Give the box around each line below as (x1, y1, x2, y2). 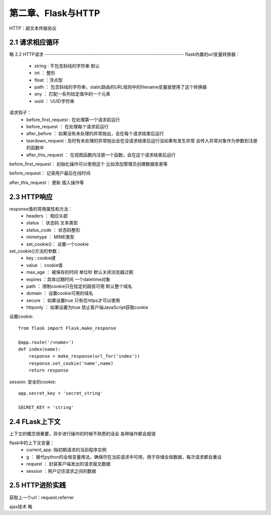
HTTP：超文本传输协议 (9, 25, 57, 31)
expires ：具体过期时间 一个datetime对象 (26, 276, 110, 282)
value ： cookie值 (26, 262, 63, 268)
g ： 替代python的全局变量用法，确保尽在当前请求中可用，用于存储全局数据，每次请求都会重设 (26, 454, 222, 460)
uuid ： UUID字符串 (34, 98, 75, 104)
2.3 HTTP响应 (9, 193, 53, 201)
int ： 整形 (34, 70, 56, 76)
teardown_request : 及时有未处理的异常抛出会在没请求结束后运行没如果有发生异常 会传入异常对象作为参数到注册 (26, 137, 258, 143)
